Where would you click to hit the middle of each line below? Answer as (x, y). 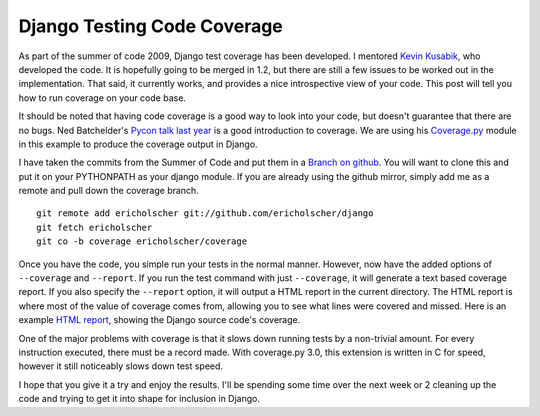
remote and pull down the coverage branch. (108, 191)
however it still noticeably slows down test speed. (121, 366)
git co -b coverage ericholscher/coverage (142, 241)
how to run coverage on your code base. (102, 97)
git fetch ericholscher (94, 227)
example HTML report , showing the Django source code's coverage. (159, 320)
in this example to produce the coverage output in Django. (138, 144)
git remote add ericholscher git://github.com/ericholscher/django (205, 213)
